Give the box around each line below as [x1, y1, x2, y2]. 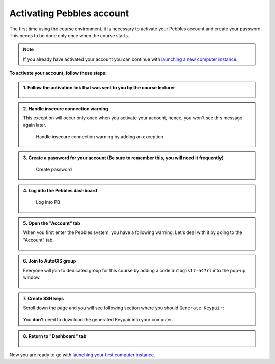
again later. [23, 122, 47, 128]
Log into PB [36, 199, 61, 205]
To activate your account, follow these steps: [9, 70, 107, 76]
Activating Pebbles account [9, 8, 129, 19]
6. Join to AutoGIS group [23, 258, 76, 264]
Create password [36, 166, 72, 172]
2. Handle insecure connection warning [23, 105, 108, 112]
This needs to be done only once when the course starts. [9, 32, 129, 38]
